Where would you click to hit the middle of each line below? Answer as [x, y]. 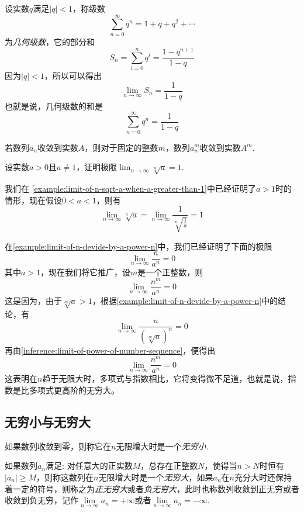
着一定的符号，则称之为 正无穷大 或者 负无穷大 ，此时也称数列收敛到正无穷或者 [152, 488]
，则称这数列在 [65, 477]
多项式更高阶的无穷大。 [74, 390]
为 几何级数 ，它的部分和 [50, 41]
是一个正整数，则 [170, 272]
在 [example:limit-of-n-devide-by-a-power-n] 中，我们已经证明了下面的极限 [139, 246]
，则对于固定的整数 [121, 147]
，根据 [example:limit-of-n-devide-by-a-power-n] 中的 [185, 300]
